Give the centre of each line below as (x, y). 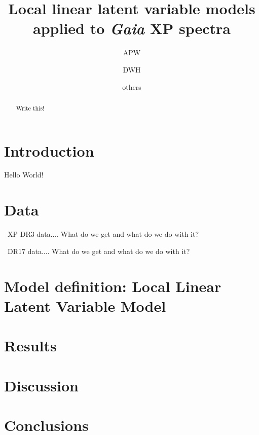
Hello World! (24, 175)
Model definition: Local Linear (113, 286)
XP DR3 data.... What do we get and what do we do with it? (103, 234)
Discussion (41, 385)
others (132, 86)
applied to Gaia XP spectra (132, 28)
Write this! (30, 108)
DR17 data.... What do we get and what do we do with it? (99, 251)
